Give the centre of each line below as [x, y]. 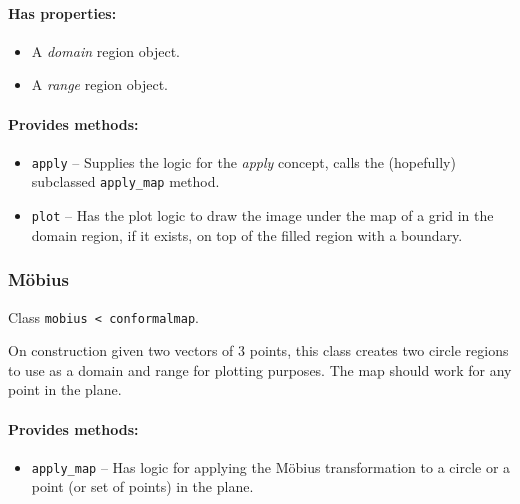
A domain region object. [105, 50]
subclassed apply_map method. [125, 181]
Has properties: [62, 12]
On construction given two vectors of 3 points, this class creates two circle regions [258, 350]
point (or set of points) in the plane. [142, 486]
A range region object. [100, 84]
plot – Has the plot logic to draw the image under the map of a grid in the [262, 215]
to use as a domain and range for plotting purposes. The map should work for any [260, 369]
